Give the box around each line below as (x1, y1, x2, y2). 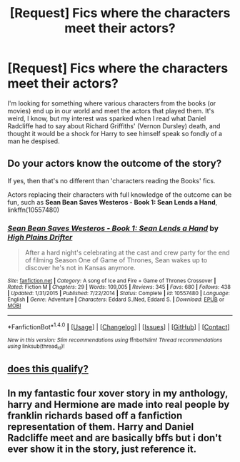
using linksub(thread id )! (7, 342, 65, 351)
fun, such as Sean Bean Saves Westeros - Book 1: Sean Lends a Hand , (7, 197, 218, 206)
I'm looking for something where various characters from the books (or (7, 98, 216, 108)
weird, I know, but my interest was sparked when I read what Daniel (7, 114, 206, 123)
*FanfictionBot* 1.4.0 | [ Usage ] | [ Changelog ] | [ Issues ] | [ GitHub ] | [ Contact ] (7, 322, 230, 331)
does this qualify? (7, 363, 89, 375)
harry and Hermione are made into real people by (7, 398, 230, 411)
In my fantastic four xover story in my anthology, (7, 387, 229, 399)
